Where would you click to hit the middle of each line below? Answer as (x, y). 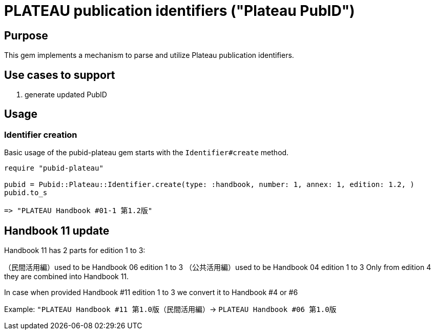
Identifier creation (41, 134)
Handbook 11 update (57, 231)
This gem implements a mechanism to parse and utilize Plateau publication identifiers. (149, 55)
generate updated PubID (66, 95)
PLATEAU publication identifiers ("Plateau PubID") (180, 11)
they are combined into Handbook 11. (67, 277)
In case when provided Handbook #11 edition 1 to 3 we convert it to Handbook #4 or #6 (151, 293)
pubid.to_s (26, 193)
